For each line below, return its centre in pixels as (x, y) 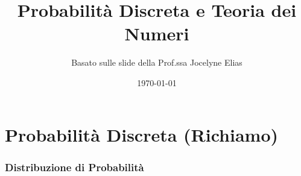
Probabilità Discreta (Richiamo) (142, 134)
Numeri (157, 33)
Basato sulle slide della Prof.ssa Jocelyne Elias (157, 62)
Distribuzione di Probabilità (74, 167)
